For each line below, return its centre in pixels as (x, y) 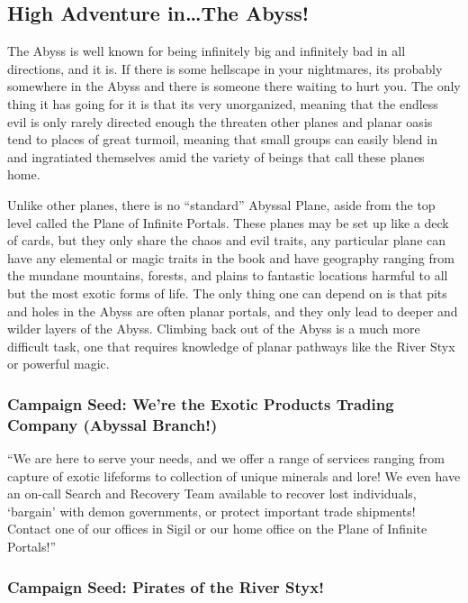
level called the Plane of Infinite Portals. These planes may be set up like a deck (228, 222)
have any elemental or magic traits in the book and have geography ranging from (231, 257)
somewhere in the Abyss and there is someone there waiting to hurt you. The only (234, 86)
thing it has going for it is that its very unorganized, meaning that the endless (223, 103)
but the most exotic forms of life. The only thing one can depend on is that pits (227, 292)
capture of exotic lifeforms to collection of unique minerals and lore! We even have (234, 475)
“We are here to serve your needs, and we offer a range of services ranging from (226, 458)
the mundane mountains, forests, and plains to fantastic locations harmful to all (228, 275)
